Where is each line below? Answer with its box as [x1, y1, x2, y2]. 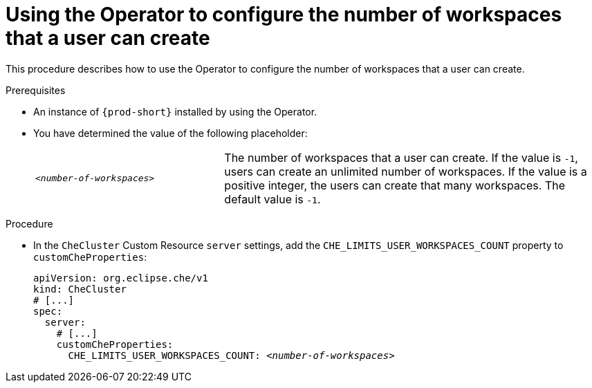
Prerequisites [6, 84, 66, 96]
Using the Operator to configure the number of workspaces [6, 3, 562, 26]
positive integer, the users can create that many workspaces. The [224, 178, 565, 192]
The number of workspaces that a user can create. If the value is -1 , [224, 150, 578, 165]
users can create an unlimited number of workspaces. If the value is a [224, 164, 587, 178]
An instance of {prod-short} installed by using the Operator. [33, 105, 317, 118]
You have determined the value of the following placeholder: [33, 127, 308, 139]
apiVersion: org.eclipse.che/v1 [33, 272, 208, 284]
